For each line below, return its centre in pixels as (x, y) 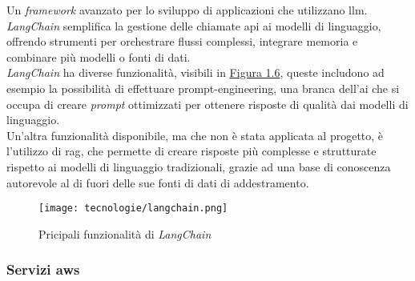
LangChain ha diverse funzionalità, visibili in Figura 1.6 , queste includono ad (195, 72)
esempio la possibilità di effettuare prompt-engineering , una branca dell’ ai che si (203, 88)
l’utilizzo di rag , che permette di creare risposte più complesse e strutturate (191, 151)
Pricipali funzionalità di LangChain (125, 233)
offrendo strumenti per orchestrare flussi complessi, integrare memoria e (182, 41)
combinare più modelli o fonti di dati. (99, 56)
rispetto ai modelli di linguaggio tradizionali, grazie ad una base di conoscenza (199, 166)
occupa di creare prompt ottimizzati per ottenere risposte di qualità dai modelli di (207, 104)
